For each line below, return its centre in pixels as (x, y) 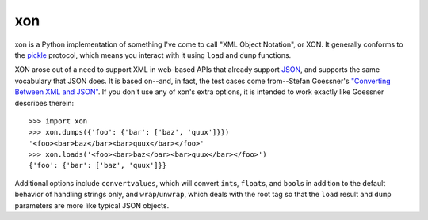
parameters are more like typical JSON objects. (92, 205)
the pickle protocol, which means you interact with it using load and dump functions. (153, 55)
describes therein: (44, 103)
